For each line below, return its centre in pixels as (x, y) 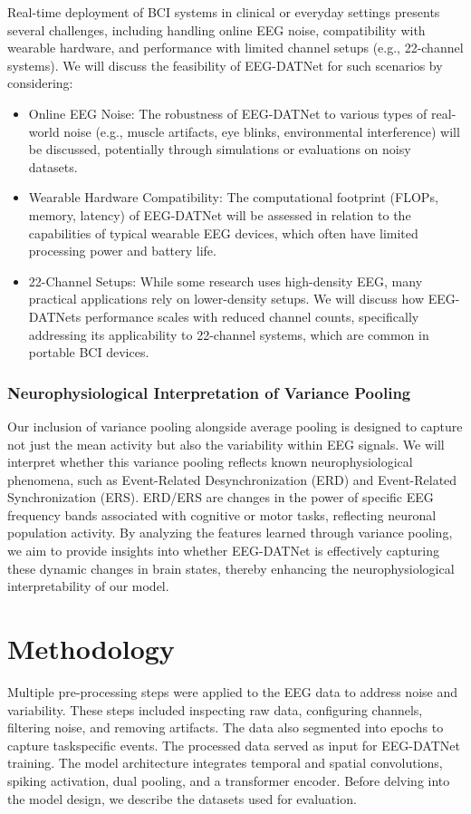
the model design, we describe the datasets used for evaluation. (182, 798)
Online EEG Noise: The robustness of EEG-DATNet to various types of (228, 113)
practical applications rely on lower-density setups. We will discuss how (226, 299)
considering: (40, 83)
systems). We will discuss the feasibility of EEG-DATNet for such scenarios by (225, 65)
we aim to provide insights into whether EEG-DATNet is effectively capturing (224, 551)
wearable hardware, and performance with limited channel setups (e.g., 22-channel (235, 48)
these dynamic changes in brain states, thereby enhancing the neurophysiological (231, 568)
